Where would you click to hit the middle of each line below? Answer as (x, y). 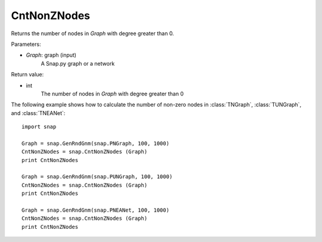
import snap (39, 127)
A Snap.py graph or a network (78, 63)
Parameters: (26, 44)
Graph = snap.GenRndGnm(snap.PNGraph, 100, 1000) (96, 143)
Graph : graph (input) (51, 55)
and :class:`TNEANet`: (38, 113)
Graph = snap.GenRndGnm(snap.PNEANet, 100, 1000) (96, 210)
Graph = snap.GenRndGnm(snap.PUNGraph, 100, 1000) (97, 177)
